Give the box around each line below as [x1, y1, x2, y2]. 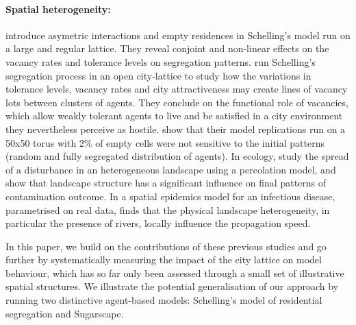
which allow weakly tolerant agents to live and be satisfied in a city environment [5, 108, 343, 123]
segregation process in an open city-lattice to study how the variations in [5, 68, 311, 82]
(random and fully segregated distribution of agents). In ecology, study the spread [5, 149, 349, 163]
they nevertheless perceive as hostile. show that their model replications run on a [5, 121, 346, 136]
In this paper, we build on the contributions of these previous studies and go [5, 239, 327, 253]
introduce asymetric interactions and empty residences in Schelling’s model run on [5, 27, 351, 42]
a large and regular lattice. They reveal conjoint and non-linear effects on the [5, 41, 329, 56]
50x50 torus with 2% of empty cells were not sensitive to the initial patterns [5, 135, 325, 149]
